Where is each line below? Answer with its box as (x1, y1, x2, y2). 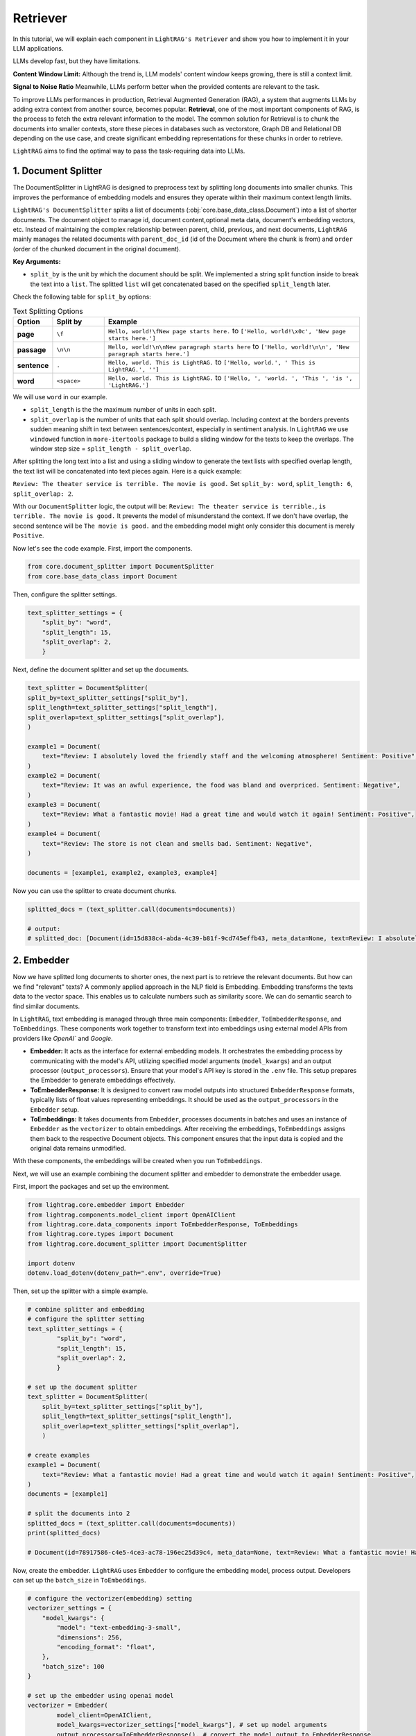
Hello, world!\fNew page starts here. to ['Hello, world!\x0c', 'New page (107, 326, 346, 336)
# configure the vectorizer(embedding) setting (27, 1594, 192, 1603)
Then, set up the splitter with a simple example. (12, 1287, 148, 1295)
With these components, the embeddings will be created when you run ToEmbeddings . (12, 1157, 263, 1165)
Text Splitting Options (12, 306, 83, 316)
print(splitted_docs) (27, 1528, 101, 1537)
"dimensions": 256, (56, 1633, 123, 1642)
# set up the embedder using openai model (27, 1692, 174, 1699)
